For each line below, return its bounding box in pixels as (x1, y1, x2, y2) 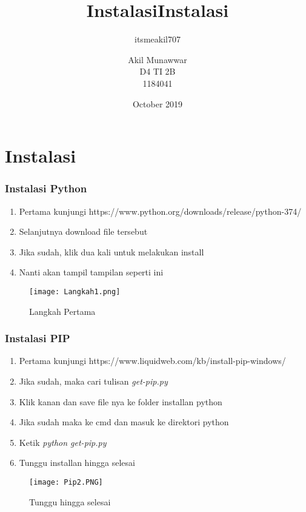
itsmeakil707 (135, 33, 181, 45)
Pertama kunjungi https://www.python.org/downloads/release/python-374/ (19, 204, 302, 217)
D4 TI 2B (139, 65, 176, 78)
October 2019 (132, 97, 183, 110)
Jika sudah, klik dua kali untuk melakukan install (19, 245, 204, 258)
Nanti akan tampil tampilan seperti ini (19, 266, 164, 278)
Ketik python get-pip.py (19, 436, 107, 448)
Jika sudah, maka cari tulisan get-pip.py (19, 374, 168, 387)
